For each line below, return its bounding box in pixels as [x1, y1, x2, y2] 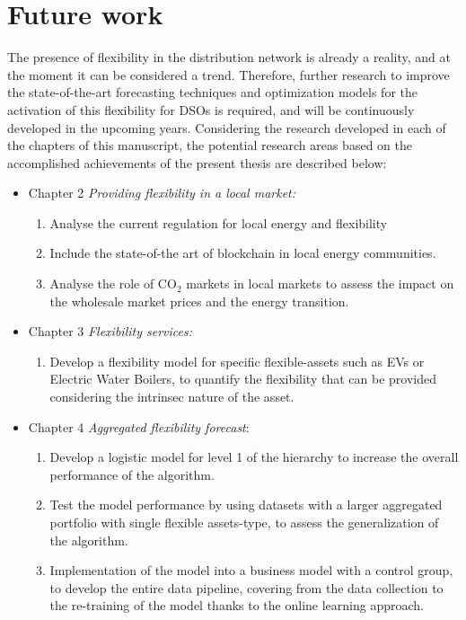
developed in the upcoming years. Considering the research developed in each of [7, 118, 446, 137]
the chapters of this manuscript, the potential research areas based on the [7, 136, 412, 155]
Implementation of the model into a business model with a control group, [49, 561, 453, 580]
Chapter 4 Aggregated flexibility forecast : [28, 417, 250, 436]
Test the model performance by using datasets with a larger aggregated [49, 495, 443, 514]
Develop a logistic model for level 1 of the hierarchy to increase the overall [49, 447, 459, 466]
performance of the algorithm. [49, 465, 215, 483]
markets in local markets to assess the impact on [186, 274, 454, 293]
